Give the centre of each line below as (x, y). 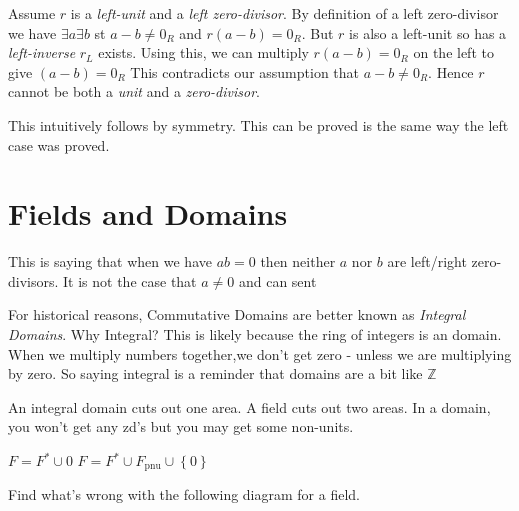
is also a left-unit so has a (428, 32)
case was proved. (59, 144)
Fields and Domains (148, 213)
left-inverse (42, 52)
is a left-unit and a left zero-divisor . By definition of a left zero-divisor (284, 13)
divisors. (33, 280)
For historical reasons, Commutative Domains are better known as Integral (237, 314)
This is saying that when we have (110, 261)
